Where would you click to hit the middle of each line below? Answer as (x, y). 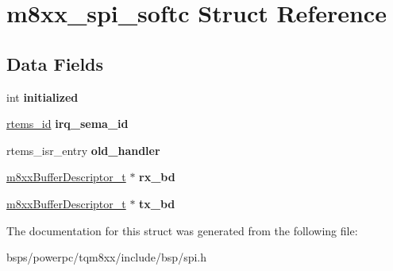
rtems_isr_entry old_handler (83, 150)
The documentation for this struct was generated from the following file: (182, 230)
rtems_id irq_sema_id (67, 124)
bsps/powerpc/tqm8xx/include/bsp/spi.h (106, 257)
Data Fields (55, 63)
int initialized (42, 97)
